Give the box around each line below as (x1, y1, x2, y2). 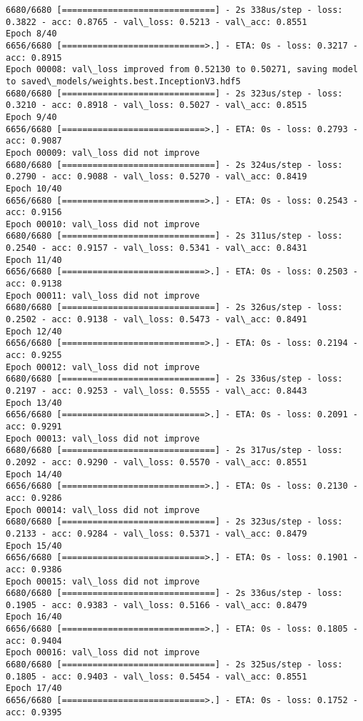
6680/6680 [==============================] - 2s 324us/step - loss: (6, 159, 343, 170)
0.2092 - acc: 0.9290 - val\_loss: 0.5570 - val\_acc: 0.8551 (6, 457, 307, 467)
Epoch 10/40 (6, 183, 62, 194)
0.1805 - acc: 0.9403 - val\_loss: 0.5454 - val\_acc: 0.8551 (6, 671, 307, 682)
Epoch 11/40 (6, 254, 62, 265)
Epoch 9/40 (6, 111, 57, 122)
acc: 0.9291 (6, 421, 62, 432)
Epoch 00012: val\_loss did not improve (6, 362, 200, 372)
